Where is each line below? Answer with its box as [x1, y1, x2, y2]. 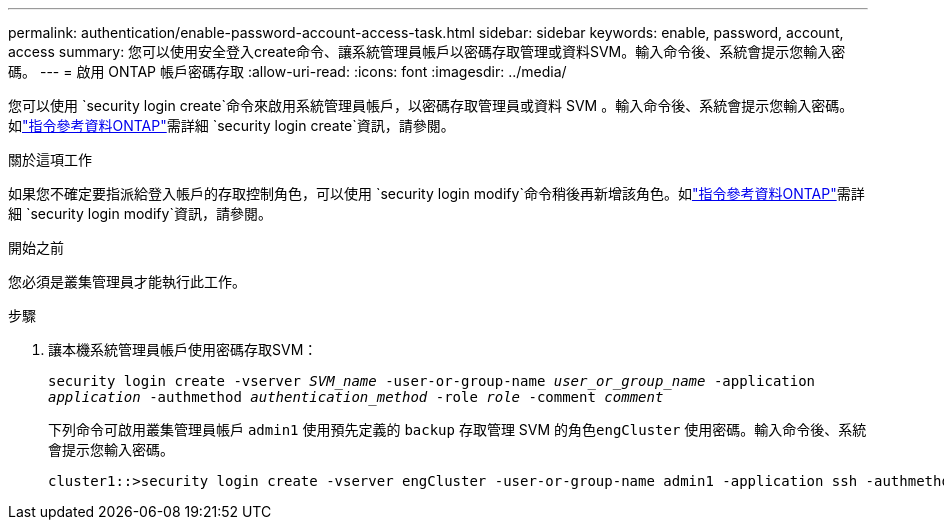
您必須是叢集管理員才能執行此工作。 [8, 273, 246, 290]
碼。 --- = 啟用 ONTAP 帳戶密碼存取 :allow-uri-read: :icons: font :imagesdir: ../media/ [8, 63, 567, 80]
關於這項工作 [8, 151, 92, 168]
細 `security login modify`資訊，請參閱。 [8, 205, 272, 222]
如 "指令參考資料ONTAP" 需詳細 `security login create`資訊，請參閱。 [8, 117, 455, 134]
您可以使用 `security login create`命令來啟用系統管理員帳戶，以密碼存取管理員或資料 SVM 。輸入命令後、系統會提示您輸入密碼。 [8, 97, 854, 114]
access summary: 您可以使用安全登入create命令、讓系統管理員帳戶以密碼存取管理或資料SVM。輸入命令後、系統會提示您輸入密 [8, 43, 846, 60]
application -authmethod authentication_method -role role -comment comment [48, 389, 664, 405]
